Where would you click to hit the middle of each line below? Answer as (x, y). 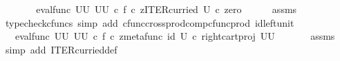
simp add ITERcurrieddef (61, 49)
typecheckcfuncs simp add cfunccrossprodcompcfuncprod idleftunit (150, 22)
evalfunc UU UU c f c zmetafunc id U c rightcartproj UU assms (175, 36)
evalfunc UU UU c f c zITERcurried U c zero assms (167, 9)
